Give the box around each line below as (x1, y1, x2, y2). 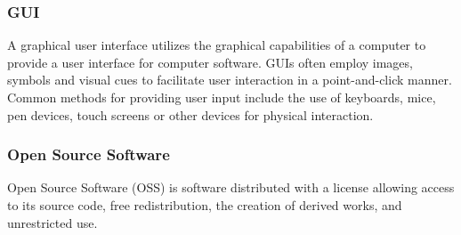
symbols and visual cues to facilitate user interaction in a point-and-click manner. (7, 70, 452, 89)
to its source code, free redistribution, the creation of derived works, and (7, 196, 402, 214)
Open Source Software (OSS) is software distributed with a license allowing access (7, 178, 455, 197)
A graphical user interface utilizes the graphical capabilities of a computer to (7, 36, 426, 54)
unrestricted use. (7, 213, 98, 231)
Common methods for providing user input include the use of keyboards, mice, (7, 88, 436, 106)
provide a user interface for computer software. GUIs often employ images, (7, 53, 413, 71)
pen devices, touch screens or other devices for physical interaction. (7, 105, 374, 124)
